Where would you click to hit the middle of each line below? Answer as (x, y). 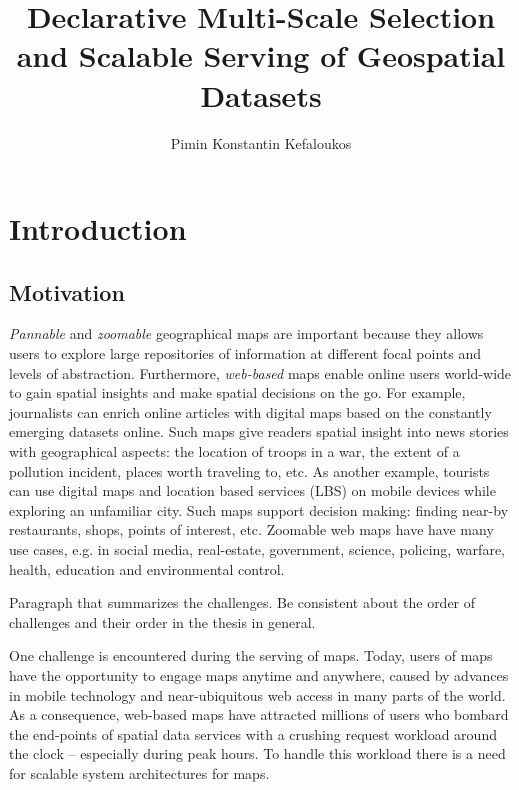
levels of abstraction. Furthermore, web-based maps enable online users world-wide (260, 372)
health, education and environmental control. (147, 568)
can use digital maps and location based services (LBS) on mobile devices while (252, 490)
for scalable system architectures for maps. (139, 772)
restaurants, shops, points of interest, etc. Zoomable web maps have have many (251, 529)
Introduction (98, 228)
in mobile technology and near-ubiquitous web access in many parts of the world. (257, 694)
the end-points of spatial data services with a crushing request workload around (253, 733)
